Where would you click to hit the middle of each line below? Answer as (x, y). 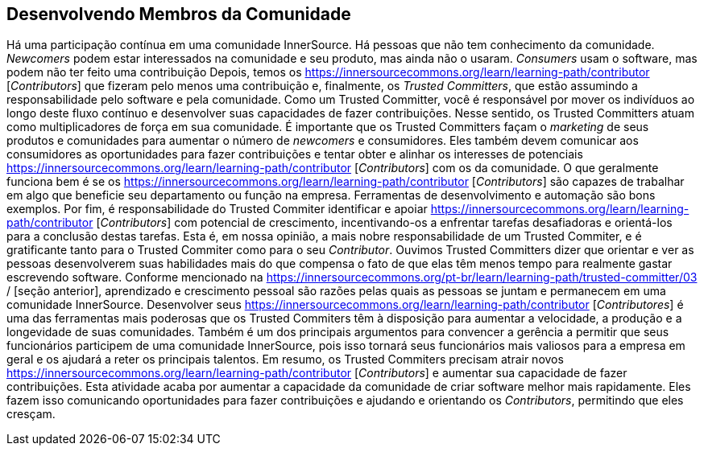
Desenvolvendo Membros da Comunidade (179, 14)
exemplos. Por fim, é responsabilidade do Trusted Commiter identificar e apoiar (217, 209)
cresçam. (31, 414)
